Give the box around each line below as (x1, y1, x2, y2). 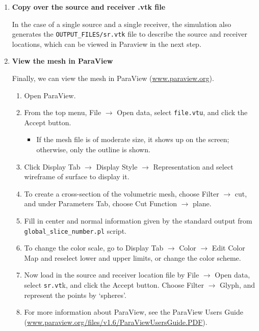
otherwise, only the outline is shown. (36, 144, 150, 155)
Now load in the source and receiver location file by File (24, 269, 199, 280)
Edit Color (212, 242, 245, 253)
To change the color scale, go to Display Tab (24, 242, 164, 253)
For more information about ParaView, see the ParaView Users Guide (24, 307, 243, 317)
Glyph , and (220, 280, 255, 290)
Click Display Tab (24, 161, 81, 172)
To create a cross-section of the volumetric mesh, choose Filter (24, 188, 219, 199)
